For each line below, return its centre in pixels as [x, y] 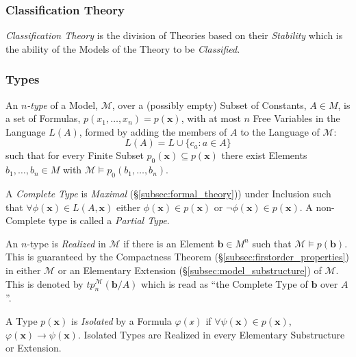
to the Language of [280, 131]
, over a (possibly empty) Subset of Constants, [209, 104]
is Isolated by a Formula [122, 320]
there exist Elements [264, 155]
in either [23, 270]
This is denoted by [44, 283]
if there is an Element [169, 243]
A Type [22, 320]
